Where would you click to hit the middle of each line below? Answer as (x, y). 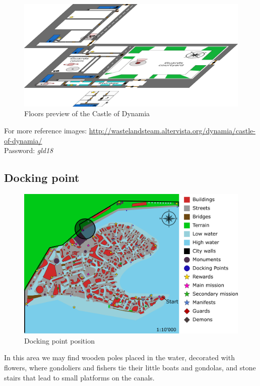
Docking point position (59, 340)
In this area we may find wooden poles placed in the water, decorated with (119, 357)
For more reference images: (46, 131)
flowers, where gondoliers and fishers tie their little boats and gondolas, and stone (130, 368)
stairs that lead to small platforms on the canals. (79, 377)
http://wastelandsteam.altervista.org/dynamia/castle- (172, 131)
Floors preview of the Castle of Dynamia (87, 113)
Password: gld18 (29, 150)
